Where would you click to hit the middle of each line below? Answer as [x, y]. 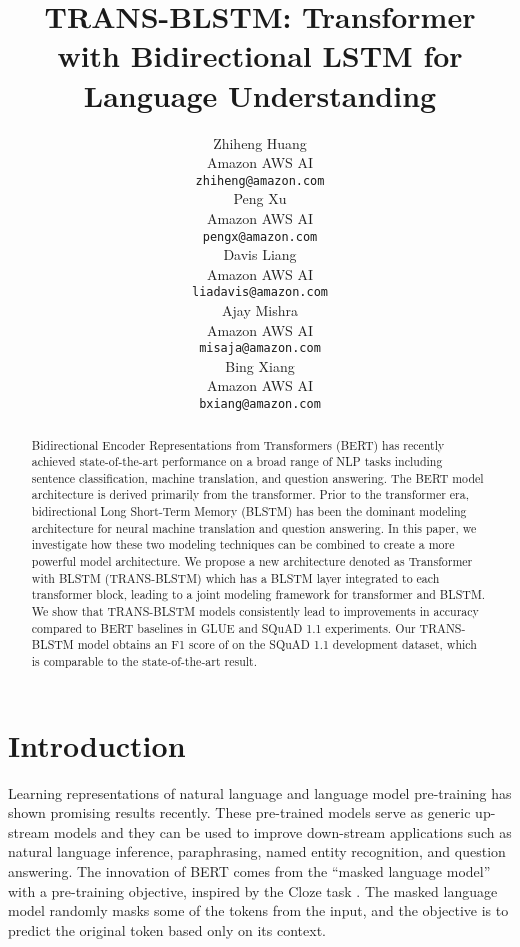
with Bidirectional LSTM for [260, 55]
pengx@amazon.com [260, 236]
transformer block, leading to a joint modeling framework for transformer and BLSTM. [258, 594]
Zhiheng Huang [260, 142]
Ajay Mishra [260, 310]
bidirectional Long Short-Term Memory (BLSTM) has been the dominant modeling [249, 511]
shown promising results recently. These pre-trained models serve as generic [239, 812]
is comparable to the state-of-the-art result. [144, 661]
